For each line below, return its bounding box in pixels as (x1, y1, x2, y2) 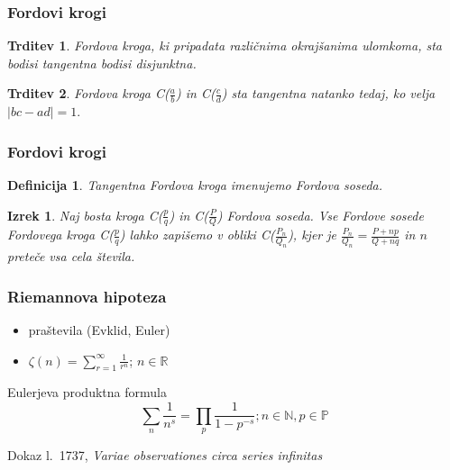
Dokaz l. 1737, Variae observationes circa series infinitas (7, 445, 323, 464)
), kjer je (288, 225, 337, 244)
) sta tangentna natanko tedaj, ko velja (221, 84, 436, 103)
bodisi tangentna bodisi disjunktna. (7, 53, 197, 72)
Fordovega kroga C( (7, 225, 114, 244)
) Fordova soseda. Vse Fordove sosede (216, 205, 424, 224)
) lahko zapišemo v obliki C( (119, 225, 275, 244)
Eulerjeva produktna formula (7, 383, 167, 402)
